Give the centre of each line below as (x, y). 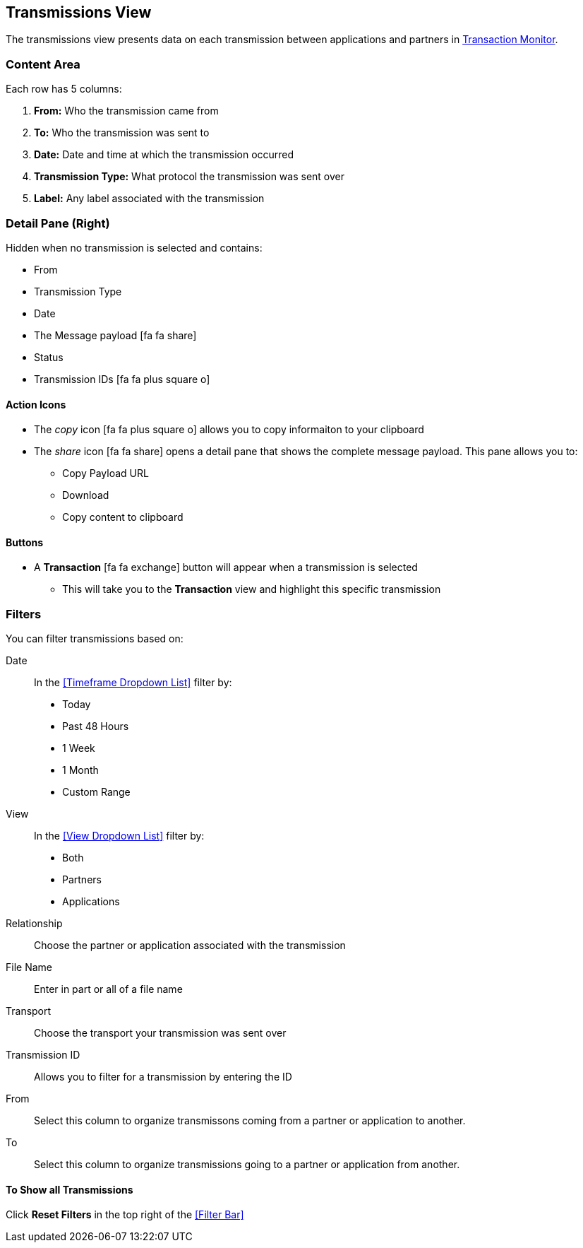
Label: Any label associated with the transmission (149, 199)
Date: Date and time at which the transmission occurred (164, 155)
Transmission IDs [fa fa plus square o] (122, 379)
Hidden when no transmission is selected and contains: (134, 247)
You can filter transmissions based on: (95, 639)
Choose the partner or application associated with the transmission (190, 946)
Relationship (34, 924)
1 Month (80, 770)
